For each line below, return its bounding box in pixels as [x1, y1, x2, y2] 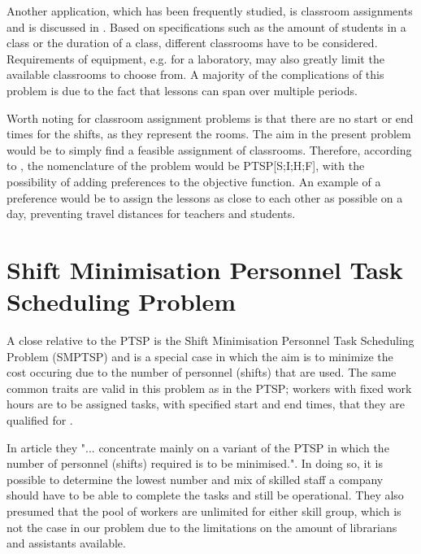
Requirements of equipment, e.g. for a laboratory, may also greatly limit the [7, 50, 384, 67]
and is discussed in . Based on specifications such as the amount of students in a [7, 18, 406, 35]
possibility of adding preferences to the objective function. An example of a [7, 172, 381, 190]
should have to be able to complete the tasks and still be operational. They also [7, 486, 404, 504]
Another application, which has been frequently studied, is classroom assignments [7, 2, 413, 19]
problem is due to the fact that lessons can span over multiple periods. [7, 81, 358, 98]
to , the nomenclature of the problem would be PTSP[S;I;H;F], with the [7, 157, 365, 174]
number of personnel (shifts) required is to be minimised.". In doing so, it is [7, 455, 383, 472]
